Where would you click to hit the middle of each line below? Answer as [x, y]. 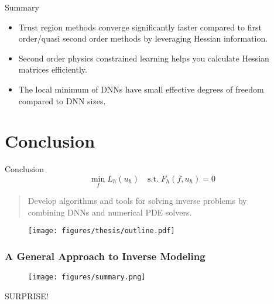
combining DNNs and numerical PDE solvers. [110, 212]
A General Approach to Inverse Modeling [105, 256]
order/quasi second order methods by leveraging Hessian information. [143, 38]
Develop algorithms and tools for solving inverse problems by [137, 201]
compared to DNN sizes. [62, 100]
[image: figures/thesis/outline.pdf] [102, 231]
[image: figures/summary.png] [87, 277]
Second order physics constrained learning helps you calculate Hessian [144, 58]
